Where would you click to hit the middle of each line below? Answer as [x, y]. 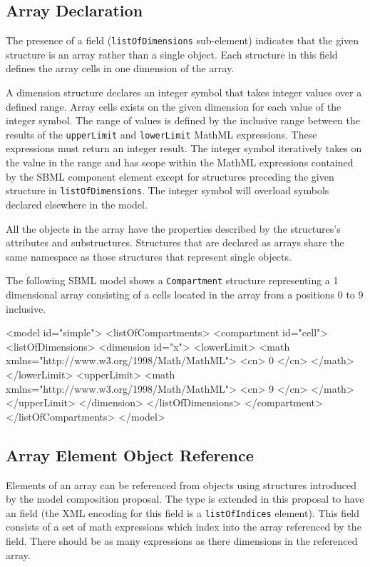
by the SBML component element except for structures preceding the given [170, 176]
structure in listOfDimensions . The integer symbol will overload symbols [168, 190]
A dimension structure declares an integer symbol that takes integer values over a [184, 92]
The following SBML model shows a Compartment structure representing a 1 [172, 280]
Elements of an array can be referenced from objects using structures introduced [181, 485]
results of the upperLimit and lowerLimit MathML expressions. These [161, 134]
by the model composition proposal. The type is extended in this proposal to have [185, 499]
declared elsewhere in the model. [77, 204]
